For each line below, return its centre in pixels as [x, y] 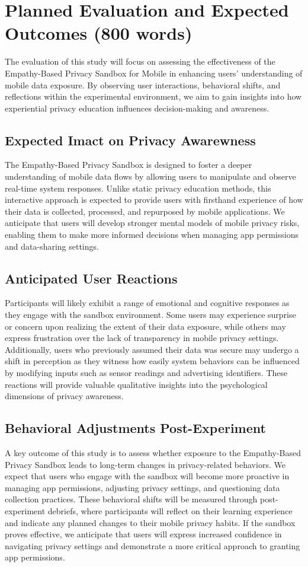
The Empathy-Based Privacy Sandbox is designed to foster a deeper [129, 165]
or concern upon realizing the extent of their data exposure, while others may [145, 326]
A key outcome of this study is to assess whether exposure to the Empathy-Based [153, 452]
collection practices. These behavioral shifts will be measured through [131, 499]
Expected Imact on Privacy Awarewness [130, 140]
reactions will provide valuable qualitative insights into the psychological [136, 384]
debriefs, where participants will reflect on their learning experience [170, 510]
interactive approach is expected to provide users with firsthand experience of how [154, 200]
